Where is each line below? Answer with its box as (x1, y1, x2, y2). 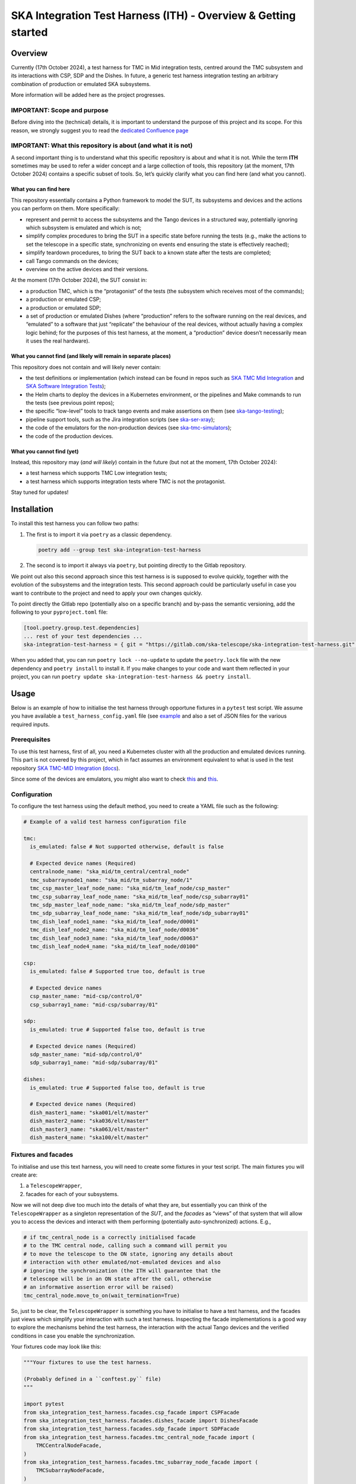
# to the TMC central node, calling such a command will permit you (23, 1242, 227, 1249)
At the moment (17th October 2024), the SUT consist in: (11, 277, 147, 284)
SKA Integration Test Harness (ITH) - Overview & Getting (11, 9, 296, 22)
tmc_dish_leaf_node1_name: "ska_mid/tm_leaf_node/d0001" (30, 918, 199, 925)
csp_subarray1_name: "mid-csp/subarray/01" (30, 1001, 158, 1008)
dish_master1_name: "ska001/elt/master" (30, 1109, 149, 1116)
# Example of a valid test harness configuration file (23, 819, 186, 825)
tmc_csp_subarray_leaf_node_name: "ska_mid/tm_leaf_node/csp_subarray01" (30, 893, 249, 900)
